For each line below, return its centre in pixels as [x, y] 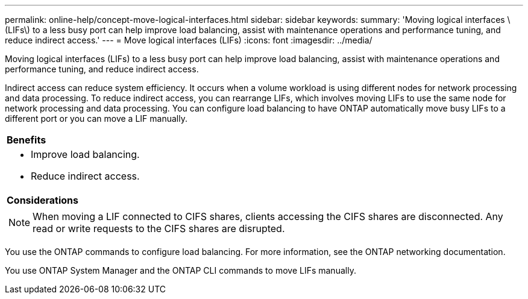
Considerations [43, 200]
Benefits [27, 140]
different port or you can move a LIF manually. [96, 118]
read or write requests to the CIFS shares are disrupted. [159, 228]
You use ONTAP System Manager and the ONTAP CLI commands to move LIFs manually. [181, 270]
